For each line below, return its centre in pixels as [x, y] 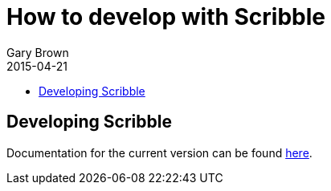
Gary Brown [38, 52]
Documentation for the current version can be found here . [159, 152]
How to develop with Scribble [166, 17]
